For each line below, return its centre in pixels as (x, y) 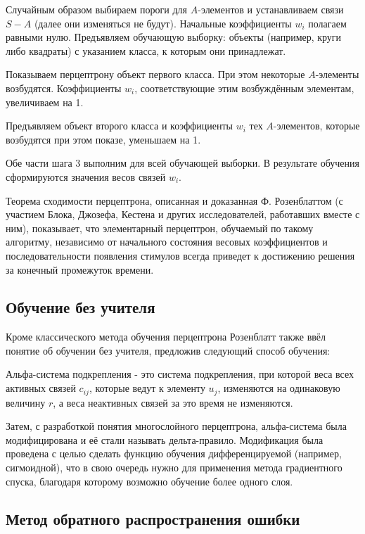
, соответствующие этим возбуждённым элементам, (244, 88)
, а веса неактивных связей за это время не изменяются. (173, 402)
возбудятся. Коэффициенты (64, 88)
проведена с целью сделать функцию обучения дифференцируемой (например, (174, 453)
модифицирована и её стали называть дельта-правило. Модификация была (165, 439)
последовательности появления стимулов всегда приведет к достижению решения (180, 255)
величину (26, 402)
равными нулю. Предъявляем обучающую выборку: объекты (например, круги (174, 37)
